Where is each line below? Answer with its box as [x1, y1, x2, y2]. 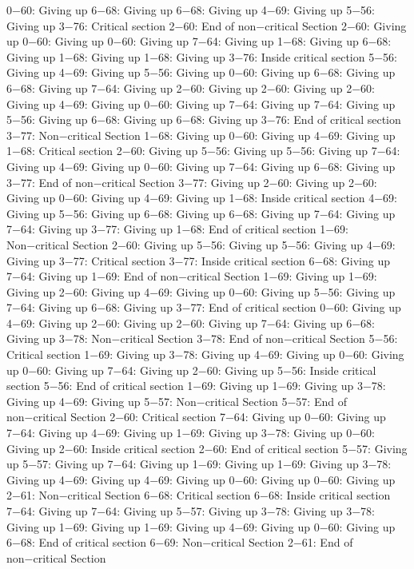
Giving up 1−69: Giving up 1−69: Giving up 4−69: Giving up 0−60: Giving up [6, 518, 396, 535]
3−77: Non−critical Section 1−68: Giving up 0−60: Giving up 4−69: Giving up [6, 126, 396, 143]
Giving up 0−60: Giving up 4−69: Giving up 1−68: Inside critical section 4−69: [6, 189, 397, 206]
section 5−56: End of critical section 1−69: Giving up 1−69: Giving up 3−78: [6, 377, 386, 394]
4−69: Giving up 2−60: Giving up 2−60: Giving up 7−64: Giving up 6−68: [6, 314, 375, 331]
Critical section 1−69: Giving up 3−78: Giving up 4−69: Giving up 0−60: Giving [6, 346, 404, 363]
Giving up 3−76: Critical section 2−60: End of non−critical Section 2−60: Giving [6, 17, 407, 34]
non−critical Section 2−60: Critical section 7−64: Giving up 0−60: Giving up [6, 408, 386, 425]
